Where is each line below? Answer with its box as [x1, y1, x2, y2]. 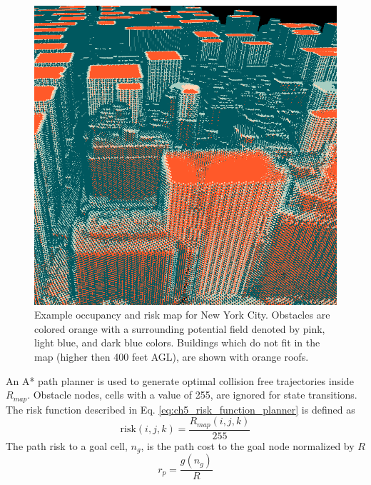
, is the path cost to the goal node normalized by [141, 438, 355, 453]
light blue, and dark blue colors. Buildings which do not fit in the [34, 335, 320, 350]
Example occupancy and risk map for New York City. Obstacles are [34, 307, 330, 322]
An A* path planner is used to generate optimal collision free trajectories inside [6, 373, 354, 388]
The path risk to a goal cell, [6, 438, 128, 453]
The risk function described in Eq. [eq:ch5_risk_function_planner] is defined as [6, 401, 355, 416]
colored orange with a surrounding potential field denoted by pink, [34, 321, 325, 336]
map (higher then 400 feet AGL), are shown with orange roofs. [34, 349, 309, 364]
